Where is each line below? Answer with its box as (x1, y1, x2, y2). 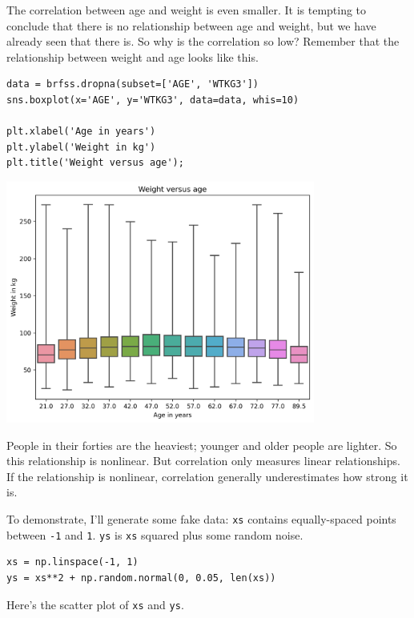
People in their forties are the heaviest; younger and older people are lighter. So (6, 436, 397, 453)
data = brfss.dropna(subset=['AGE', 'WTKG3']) (6, 78, 259, 90)
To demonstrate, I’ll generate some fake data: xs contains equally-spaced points (6, 511, 396, 528)
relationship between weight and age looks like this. (6, 48, 259, 65)
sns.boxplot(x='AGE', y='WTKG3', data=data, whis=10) (6, 94, 299, 106)
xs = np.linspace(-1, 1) (6, 556, 139, 568)
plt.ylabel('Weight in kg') (6, 141, 156, 153)
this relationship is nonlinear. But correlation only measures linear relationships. (6, 452, 400, 469)
